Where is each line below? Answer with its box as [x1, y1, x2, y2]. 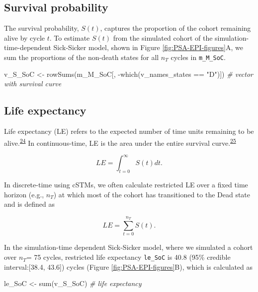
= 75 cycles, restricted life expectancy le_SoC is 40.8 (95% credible [26, 252, 231, 262]
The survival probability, [4, 23, 79, 33]
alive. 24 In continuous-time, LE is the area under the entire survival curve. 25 [4, 136, 236, 148]
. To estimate [49, 32, 90, 43]
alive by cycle [4, 32, 45, 43]
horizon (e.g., [4, 189, 44, 199]
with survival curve [4, 78, 62, 89]
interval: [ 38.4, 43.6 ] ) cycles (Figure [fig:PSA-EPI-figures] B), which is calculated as [4, 261, 253, 272]
